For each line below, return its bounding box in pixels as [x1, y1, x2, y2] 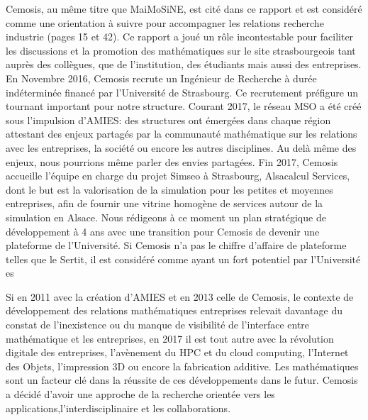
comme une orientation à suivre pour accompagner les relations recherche [6, 15, 324, 30]
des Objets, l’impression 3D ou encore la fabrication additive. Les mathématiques [6, 358, 359, 373]
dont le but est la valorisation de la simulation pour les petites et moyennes [6, 182, 333, 197]
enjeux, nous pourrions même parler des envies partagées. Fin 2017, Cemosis [6, 154, 338, 169]
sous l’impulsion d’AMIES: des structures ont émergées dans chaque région [6, 112, 331, 127]
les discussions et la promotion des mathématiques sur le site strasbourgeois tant [6, 43, 356, 57]
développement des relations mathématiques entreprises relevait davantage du [6, 303, 342, 318]
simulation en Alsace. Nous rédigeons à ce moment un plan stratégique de [6, 209, 326, 224]
